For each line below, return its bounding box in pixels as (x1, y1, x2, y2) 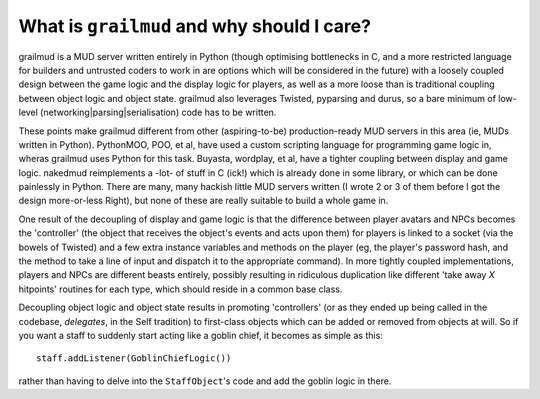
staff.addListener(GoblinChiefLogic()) (36, 353, 232, 364)
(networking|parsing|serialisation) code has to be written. (40, 106, 277, 119)
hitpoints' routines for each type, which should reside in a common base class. (18, 283, 343, 295)
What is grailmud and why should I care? (18, 15, 372, 37)
